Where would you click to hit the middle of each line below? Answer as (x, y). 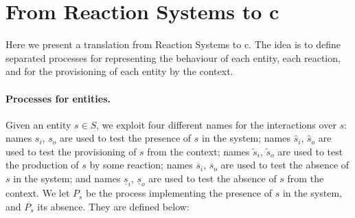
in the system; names (246, 138)
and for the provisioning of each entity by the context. (119, 71)
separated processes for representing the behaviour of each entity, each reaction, (173, 57)
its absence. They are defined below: (113, 206)
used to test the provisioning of (71, 151)
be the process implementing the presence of (179, 193)
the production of (42, 165)
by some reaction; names (141, 165)
